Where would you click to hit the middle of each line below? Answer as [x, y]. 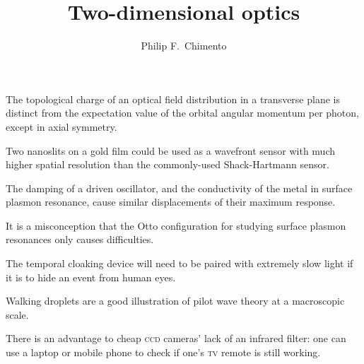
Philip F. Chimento [184, 46]
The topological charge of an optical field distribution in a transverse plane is [173, 99]
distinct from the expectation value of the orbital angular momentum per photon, [182, 113]
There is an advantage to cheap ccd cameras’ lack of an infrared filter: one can [176, 338]
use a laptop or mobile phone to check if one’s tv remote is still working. [163, 352]
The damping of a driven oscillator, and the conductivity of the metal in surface [179, 188]
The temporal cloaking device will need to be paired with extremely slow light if [180, 263]
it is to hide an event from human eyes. [91, 277]
